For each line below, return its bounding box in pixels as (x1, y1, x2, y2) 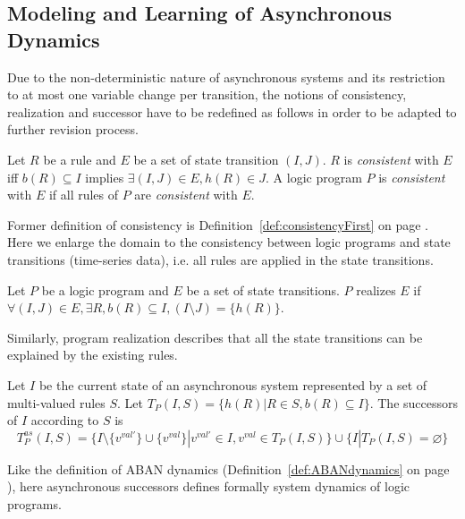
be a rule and (43, 149, 116, 168)
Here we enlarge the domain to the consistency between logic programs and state (7, 233, 451, 251)
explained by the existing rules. (7, 345, 178, 364)
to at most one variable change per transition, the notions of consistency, (7, 85, 407, 104)
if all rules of (48, 185, 119, 204)
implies (85, 167, 124, 186)
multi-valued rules (7, 393, 106, 412)
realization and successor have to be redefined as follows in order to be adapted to (7, 102, 457, 121)
